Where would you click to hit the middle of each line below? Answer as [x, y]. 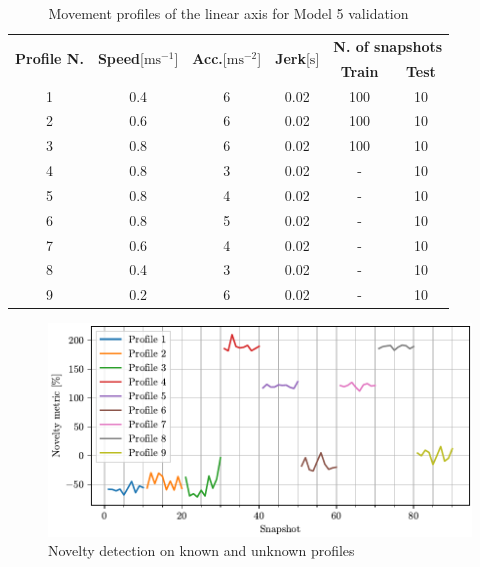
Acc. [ [209, 58]
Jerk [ [292, 58]
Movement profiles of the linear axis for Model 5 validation [228, 13]
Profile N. [49, 58]
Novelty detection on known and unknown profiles [201, 550]
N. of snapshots [388, 45]
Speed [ [120, 58]
